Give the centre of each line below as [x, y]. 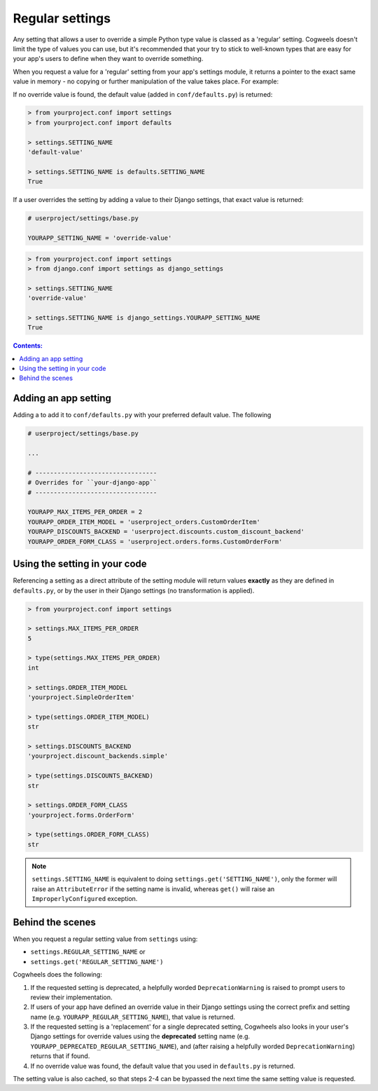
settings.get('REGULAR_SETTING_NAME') [97, 962]
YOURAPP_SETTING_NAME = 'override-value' [100, 238]
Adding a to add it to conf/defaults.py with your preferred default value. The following [142, 415]
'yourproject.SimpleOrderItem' [82, 697]
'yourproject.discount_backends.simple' [98, 756]
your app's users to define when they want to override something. [108, 59]
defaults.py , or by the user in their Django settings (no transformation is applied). [134, 590]
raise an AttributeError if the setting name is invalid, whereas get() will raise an [153, 889]
